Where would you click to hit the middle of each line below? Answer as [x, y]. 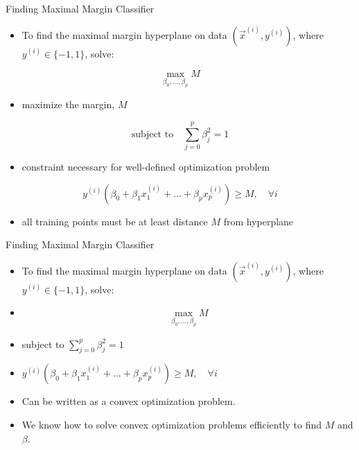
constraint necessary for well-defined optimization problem [146, 167]
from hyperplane [259, 221]
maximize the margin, [68, 104]
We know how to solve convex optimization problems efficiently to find [172, 425]
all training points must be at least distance [115, 221]
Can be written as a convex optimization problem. [129, 401]
